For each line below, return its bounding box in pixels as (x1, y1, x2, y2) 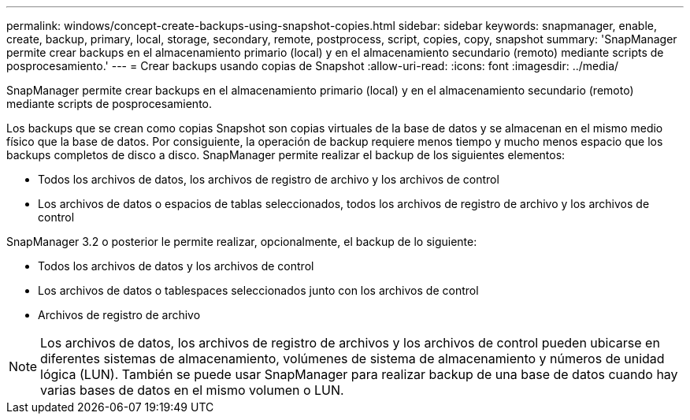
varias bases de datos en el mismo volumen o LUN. (40, 382, 344, 398)
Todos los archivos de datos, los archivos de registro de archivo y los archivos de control (38, 173, 499, 186)
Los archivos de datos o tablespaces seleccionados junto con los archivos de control (38, 284, 479, 297)
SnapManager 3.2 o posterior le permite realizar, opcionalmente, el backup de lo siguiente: (6, 235, 477, 248)
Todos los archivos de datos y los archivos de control (38, 259, 314, 273)
